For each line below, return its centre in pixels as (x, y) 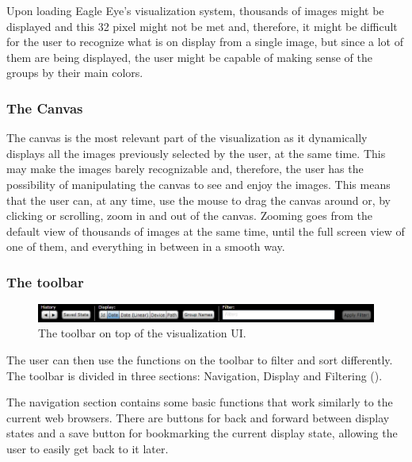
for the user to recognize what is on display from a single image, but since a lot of (205, 42)
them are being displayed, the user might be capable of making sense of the (189, 57)
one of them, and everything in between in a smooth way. (146, 246)
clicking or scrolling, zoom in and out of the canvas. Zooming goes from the (189, 216)
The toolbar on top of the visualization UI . (142, 333)
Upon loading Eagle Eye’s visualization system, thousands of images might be (195, 10)
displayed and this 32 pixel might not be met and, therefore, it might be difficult (202, 26)
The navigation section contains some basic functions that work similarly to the (200, 402)
